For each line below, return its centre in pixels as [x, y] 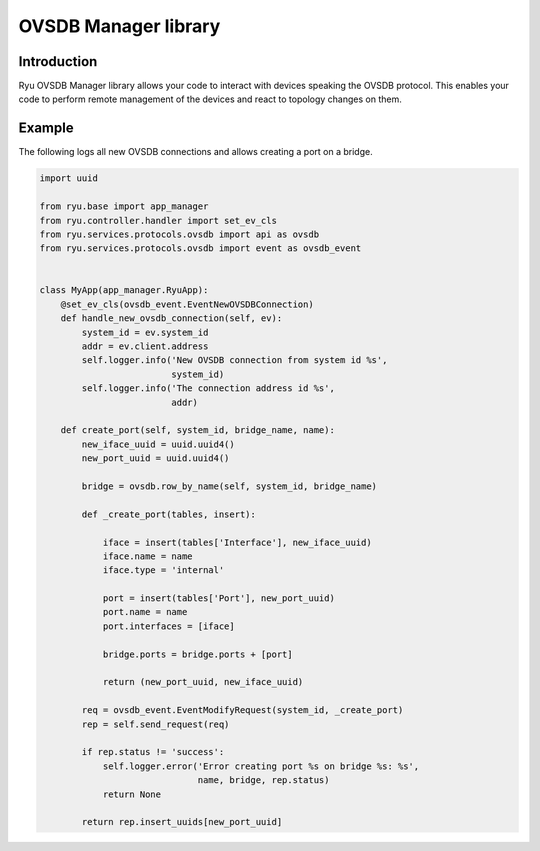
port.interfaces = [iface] [168, 626]
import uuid [69, 178]
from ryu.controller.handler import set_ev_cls [158, 220]
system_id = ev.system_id [145, 332]
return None [132, 794]
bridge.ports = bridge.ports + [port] [198, 654]
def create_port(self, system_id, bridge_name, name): [197, 430]
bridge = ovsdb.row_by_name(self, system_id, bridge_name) [229, 486]
